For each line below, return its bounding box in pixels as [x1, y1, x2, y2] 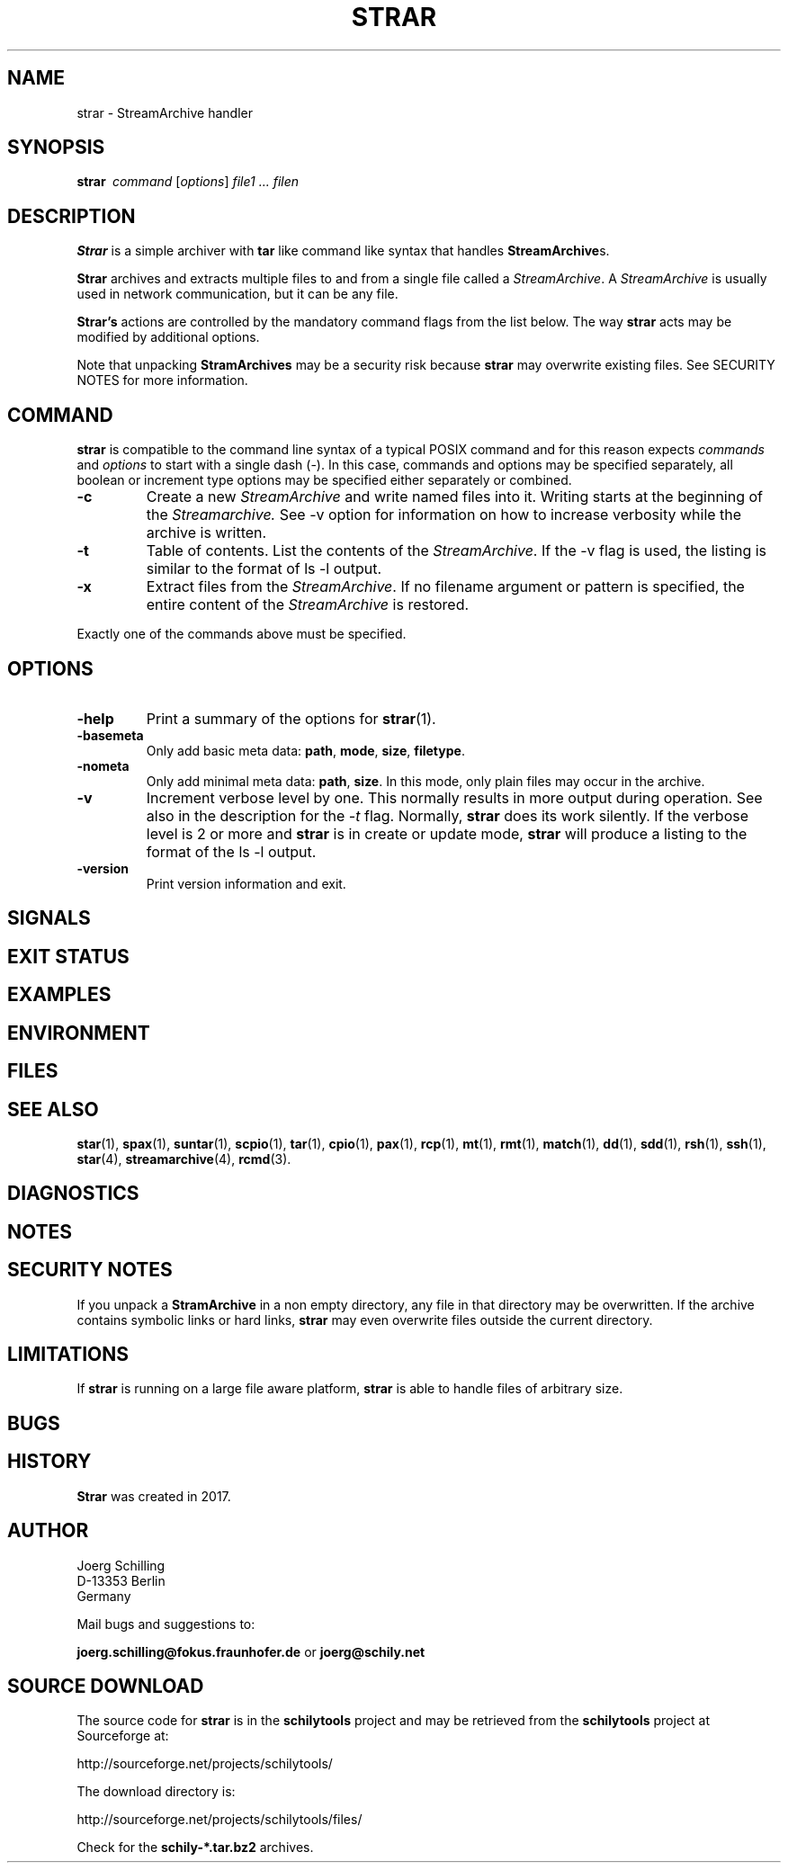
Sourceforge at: [76, 1728, 169, 1744]
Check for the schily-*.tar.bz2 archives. [76, 1839, 314, 1856]
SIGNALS [7, 907, 91, 930]
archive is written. [146, 523, 267, 542]
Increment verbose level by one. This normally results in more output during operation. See [146, 788, 763, 807]
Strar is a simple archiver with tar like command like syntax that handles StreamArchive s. [76, 243, 610, 259]
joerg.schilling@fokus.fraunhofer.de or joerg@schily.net [76, 1643, 425, 1660]
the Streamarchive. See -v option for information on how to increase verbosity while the [146, 506, 742, 524]
